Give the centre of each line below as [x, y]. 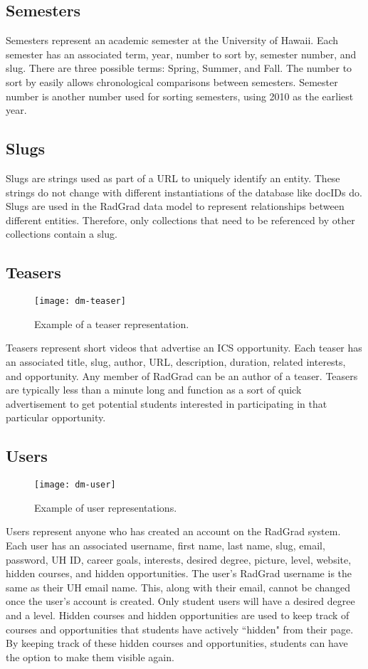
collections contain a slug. [62, 234]
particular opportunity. [56, 417]
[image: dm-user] [75, 485]
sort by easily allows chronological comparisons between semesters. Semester [172, 81]
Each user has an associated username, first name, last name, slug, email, [165, 545]
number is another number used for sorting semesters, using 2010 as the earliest [180, 96]
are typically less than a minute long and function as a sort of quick [154, 390]
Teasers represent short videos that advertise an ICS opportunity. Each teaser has [184, 348]
